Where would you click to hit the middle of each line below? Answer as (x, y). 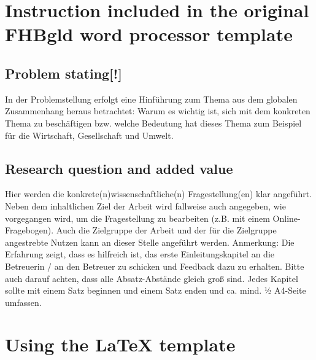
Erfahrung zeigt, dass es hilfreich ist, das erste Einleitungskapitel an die (140, 254)
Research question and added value (119, 168)
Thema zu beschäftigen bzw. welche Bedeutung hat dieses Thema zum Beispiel (153, 123)
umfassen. (23, 302)
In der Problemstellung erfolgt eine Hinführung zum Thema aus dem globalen (151, 99)
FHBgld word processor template (149, 34)
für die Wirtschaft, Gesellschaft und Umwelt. (89, 135)
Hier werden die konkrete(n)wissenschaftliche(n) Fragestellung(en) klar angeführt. (159, 194)
